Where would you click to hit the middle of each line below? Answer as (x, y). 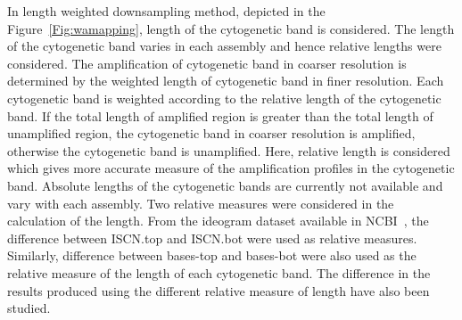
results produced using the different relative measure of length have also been (219, 290)
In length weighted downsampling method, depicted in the (166, 11)
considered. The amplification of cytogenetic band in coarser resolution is (207, 63)
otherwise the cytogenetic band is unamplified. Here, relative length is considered (229, 150)
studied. (29, 308)
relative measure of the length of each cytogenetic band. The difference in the (219, 272)
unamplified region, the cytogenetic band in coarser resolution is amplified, (211, 133)
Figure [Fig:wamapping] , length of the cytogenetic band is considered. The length (231, 28)
